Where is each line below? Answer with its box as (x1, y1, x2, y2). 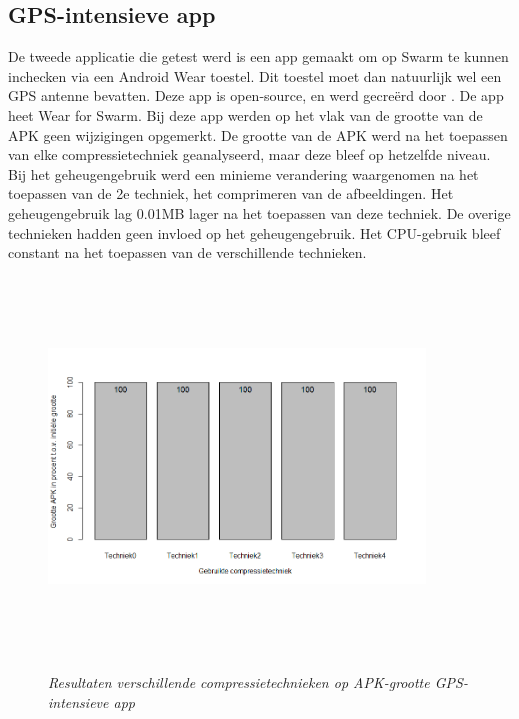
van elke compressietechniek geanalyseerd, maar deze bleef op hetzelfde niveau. (8, 144, 491, 165)
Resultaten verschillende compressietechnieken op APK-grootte (48, 672, 430, 693)
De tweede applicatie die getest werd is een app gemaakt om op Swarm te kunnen (8, 46, 509, 67)
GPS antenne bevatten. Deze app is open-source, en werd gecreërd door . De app (8, 85, 504, 106)
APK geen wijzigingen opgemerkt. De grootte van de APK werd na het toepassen (8, 124, 508, 145)
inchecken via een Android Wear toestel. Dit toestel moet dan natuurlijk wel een (8, 65, 502, 86)
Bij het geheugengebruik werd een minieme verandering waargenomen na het (8, 163, 479, 184)
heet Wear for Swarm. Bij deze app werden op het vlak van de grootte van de (8, 104, 483, 125)
